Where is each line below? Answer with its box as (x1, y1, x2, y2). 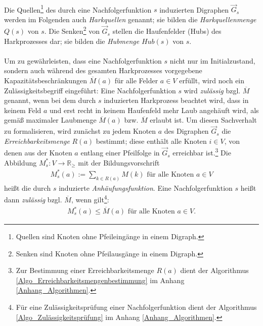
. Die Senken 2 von (44, 24, 100, 36)
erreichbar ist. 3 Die (172, 146, 231, 158)
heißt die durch (4, 182, 51, 193)
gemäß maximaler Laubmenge (4, 115, 97, 125)
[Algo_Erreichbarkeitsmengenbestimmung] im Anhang (16, 275, 185, 285)
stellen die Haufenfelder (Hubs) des (112, 26, 222, 36)
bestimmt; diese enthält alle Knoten (96, 135, 207, 146)
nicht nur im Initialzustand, (169, 55, 255, 66)
